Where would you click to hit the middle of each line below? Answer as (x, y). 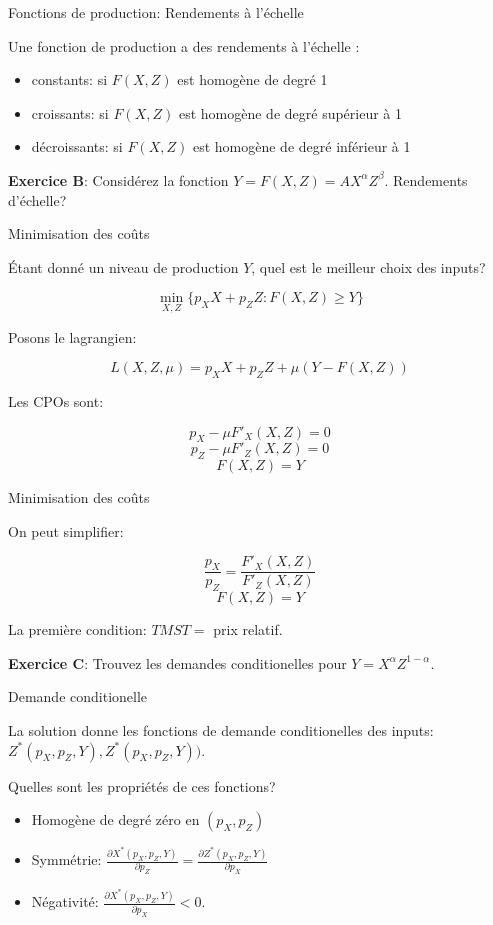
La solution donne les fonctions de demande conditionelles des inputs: (221, 729)
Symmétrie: (66, 859)
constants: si (69, 79)
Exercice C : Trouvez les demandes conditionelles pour (177, 662)
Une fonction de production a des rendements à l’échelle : (184, 45)
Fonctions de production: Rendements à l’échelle (156, 12)
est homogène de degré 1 (252, 79)
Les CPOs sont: (56, 400)
